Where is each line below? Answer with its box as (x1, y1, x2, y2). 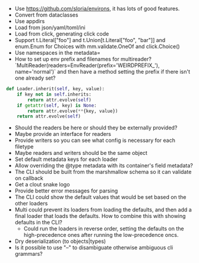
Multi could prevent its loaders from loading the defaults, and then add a (14, 206, 192, 213)
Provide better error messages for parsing (14, 187, 118, 195)
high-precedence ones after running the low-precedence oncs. (23, 232, 179, 239)
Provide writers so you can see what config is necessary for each (14, 137, 176, 144)
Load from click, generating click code (14, 30, 109, 37)
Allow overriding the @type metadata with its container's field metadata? (14, 162, 193, 169)
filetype (14, 143, 34, 150)
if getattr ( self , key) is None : (17, 102, 97, 109)
